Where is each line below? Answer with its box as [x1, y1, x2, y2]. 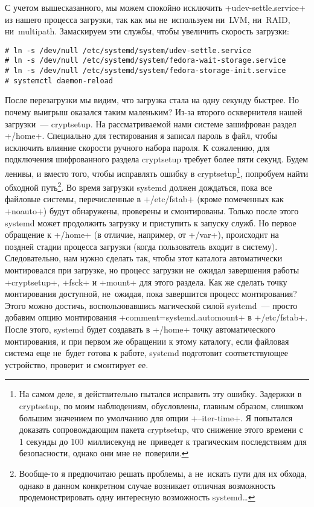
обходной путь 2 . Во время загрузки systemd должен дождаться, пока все [5, 179, 272, 193]
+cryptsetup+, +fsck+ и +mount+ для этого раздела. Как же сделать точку [5, 275, 287, 288]
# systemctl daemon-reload [5, 76, 113, 85]
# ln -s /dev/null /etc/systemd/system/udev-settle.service [5, 46, 252, 55]
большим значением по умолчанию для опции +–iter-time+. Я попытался [19, 411, 293, 424]
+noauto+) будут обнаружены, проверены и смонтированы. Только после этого [5, 205, 299, 217]
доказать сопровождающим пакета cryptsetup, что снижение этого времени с [19, 423, 303, 436]
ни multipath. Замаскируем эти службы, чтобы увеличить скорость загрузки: [5, 25, 289, 37]
